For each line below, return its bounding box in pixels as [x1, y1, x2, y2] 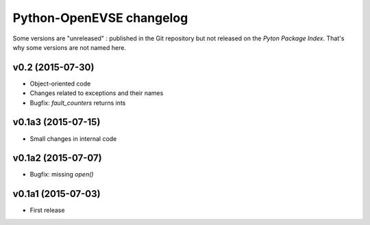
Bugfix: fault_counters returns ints [29, 98, 126, 107]
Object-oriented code [29, 79, 91, 88]
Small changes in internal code [29, 134, 117, 143]
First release [29, 206, 65, 215]
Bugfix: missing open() [29, 170, 94, 178]
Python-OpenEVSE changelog [12, 10, 188, 25]
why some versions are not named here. [12, 43, 127, 51]
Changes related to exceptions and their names [29, 89, 164, 97]
